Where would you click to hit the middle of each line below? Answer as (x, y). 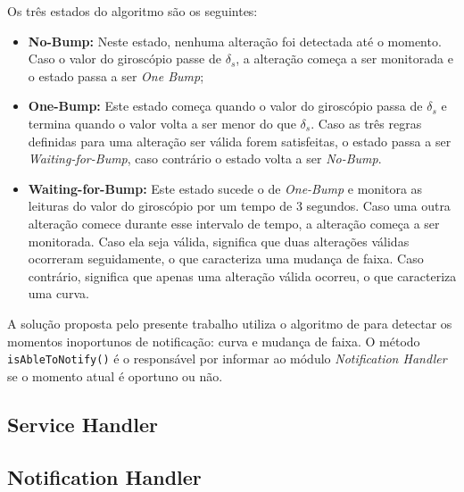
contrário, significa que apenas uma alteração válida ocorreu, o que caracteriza (242, 275)
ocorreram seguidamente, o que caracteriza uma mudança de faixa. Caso (226, 259)
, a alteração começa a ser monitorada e (344, 58)
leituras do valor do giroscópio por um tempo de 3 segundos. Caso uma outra (239, 206)
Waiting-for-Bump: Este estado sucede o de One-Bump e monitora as (225, 188)
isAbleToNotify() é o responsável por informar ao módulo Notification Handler (227, 359)
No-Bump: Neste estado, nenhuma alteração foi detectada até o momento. (235, 41)
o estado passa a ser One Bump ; (116, 75)
